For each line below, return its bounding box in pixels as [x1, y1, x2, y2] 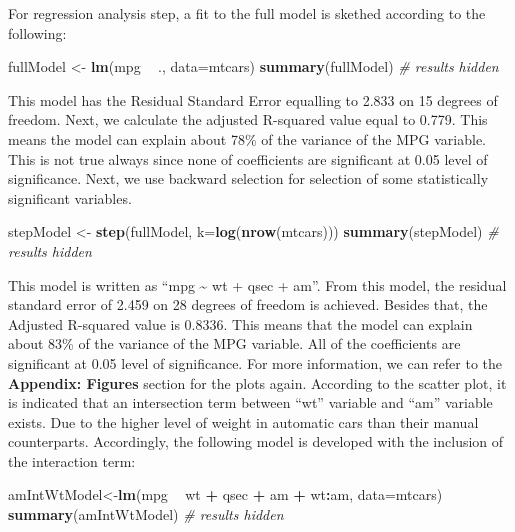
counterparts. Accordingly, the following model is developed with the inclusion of [8, 431, 504, 452]
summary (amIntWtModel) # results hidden [8, 504, 284, 525]
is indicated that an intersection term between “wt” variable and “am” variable [8, 392, 493, 413]
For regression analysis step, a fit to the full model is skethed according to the [8, 3, 486, 23]
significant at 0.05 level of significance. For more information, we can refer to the [8, 352, 503, 373]
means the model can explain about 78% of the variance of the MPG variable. [8, 128, 487, 149]
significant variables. [8, 187, 132, 208]
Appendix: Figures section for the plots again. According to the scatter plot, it [8, 372, 507, 393]
